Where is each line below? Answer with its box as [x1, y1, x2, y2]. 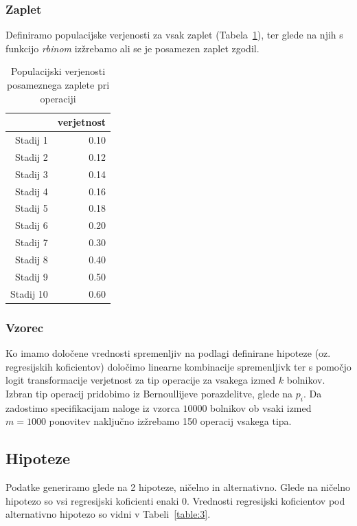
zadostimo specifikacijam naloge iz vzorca [5, 400, 180, 415]
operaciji [40, 91, 76, 105]
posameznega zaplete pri [7, 78, 110, 91]
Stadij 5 [15, 201, 48, 215]
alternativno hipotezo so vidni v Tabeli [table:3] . [5, 507, 211, 521]
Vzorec [5, 318, 44, 336]
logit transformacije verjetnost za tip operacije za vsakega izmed [5, 373, 276, 387]
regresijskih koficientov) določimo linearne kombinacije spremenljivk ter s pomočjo [5, 359, 352, 373]
